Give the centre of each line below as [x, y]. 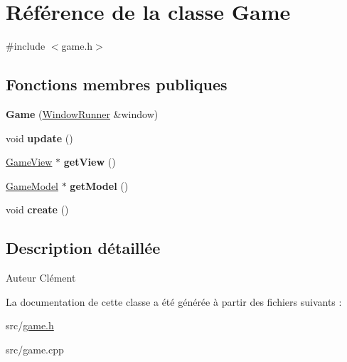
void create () [37, 209]
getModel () [99, 185]
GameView [29, 162]
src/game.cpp [35, 349]
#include [26, 46]
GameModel [32, 185]
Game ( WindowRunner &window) [82, 113]
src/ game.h [30, 325]
